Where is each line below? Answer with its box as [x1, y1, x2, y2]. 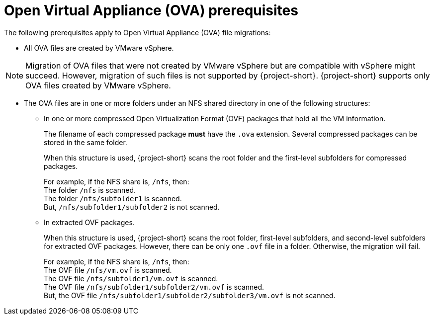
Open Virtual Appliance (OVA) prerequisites [4, 2, 298, 19]
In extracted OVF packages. [44, 218, 135, 227]
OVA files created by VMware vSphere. [25, 80, 171, 90]
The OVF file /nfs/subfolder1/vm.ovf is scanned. [44, 274, 218, 283]
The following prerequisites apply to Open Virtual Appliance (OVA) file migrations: [4, 28, 271, 37]
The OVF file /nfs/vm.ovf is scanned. [44, 265, 172, 274]
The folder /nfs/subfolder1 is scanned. [44, 194, 182, 203]
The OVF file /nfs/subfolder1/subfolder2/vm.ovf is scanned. [44, 282, 264, 291]
